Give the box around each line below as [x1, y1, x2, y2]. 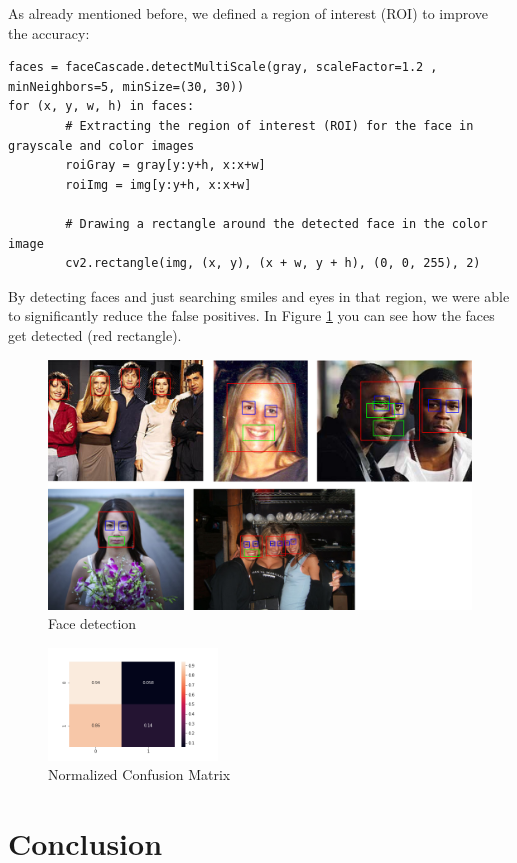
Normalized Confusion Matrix [48, 764, 231, 785]
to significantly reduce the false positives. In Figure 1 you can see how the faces [8, 305, 495, 326]
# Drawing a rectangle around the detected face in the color [65, 216, 488, 231]
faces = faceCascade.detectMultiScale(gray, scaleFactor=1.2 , [8, 60, 438, 75]
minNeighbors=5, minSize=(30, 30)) [8, 79, 245, 94]
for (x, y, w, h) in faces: [8, 99, 195, 114]
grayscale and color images [8, 138, 195, 153]
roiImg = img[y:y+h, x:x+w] [65, 177, 252, 192]
